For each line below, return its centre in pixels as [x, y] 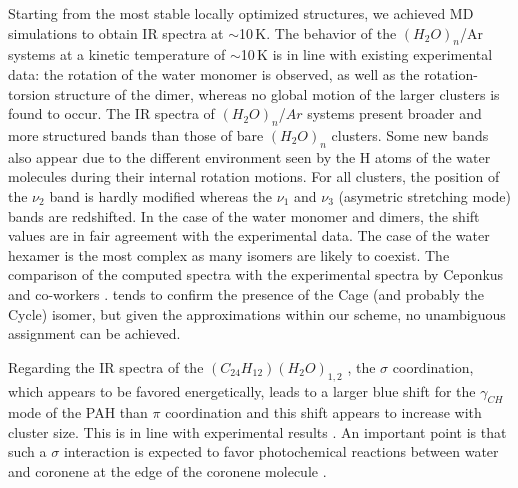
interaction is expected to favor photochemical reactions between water [281, 451]
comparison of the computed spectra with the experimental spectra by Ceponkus [256, 274]
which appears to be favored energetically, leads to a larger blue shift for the [242, 390]
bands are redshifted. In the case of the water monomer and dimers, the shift [244, 215]
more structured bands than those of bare [136, 134]
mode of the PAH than [78, 412]
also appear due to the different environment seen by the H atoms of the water [249, 156]
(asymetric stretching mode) [425, 195]
